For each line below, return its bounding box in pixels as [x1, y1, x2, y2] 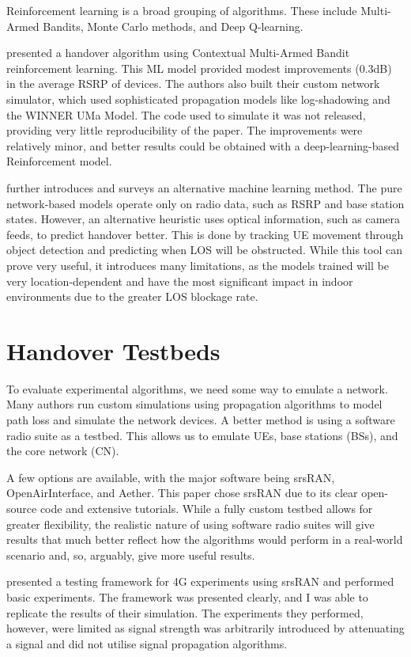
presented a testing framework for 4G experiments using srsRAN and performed [6, 573, 394, 590]
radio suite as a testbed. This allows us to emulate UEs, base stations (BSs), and [6, 427, 398, 443]
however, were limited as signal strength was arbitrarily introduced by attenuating [6, 620, 405, 636]
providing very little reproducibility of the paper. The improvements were [6, 122, 363, 139]
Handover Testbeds [6, 334, 221, 366]
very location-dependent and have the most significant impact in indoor [6, 272, 353, 289]
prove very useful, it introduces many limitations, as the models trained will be [6, 256, 389, 273]
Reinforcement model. [6, 153, 112, 169]
